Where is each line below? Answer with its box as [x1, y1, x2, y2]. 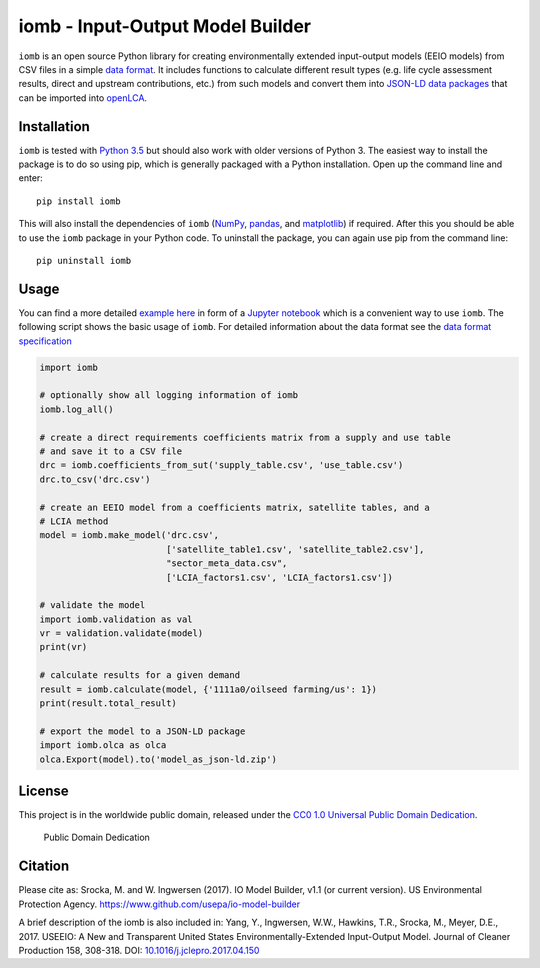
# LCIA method [39, 515, 109, 527]
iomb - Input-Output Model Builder [18, 15, 312, 37]
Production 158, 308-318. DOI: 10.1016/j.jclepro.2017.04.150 [18, 944, 260, 956]
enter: [18, 172, 44, 184]
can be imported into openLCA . [18, 91, 148, 104]
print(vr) [39, 641, 88, 653]
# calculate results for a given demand [39, 670, 240, 681]
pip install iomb [36, 195, 121, 207]
